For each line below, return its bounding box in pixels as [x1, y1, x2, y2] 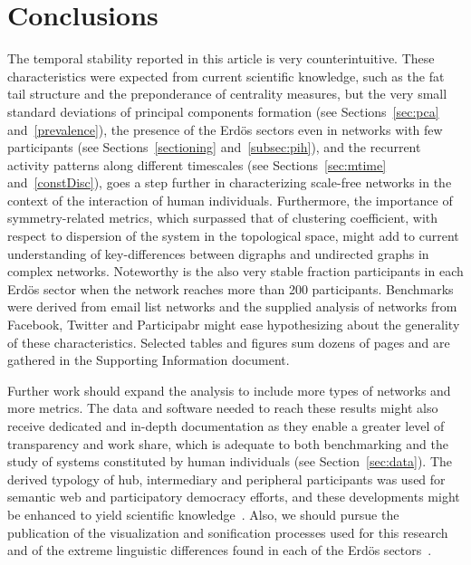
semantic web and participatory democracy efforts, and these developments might [7, 487, 460, 506]
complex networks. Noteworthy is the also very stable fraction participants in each [7, 262, 464, 281]
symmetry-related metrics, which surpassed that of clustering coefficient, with [7, 208, 438, 227]
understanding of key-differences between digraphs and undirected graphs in [7, 244, 429, 263]
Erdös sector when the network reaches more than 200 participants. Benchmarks [7, 279, 454, 298]
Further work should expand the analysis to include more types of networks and [7, 380, 451, 399]
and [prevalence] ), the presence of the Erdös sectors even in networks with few [7, 120, 443, 139]
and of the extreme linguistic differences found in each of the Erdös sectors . [7, 541, 432, 560]
